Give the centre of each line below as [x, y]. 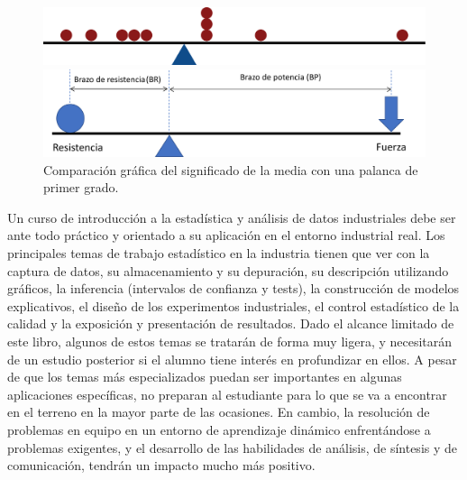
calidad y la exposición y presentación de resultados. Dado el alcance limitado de [231, 323]
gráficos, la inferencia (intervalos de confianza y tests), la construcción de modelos [233, 288]
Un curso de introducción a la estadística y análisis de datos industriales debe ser [232, 217]
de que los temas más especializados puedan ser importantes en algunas [205, 377]
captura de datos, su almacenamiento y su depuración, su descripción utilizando [228, 270]
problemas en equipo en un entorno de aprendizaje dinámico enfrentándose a [219, 429]
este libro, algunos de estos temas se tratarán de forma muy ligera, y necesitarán [230, 341]
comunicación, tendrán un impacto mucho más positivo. [161, 465]
